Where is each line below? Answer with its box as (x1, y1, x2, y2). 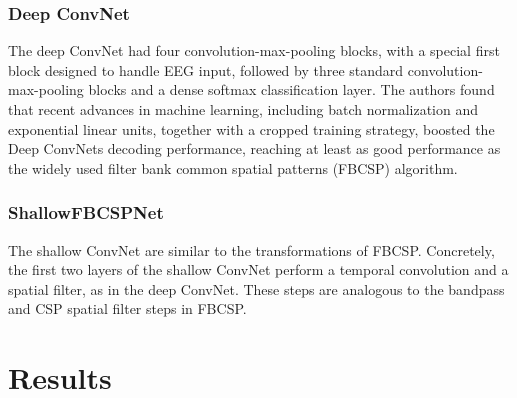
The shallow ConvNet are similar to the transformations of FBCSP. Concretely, (8, 239, 495, 260)
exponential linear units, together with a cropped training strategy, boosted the (8, 118, 495, 139)
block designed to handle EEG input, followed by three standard (8, 59, 404, 80)
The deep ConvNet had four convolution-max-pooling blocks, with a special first (8, 40, 500, 61)
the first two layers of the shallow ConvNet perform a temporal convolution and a (8, 259, 509, 280)
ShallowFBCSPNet (8, 200, 164, 225)
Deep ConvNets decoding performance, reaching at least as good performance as (8, 138, 501, 159)
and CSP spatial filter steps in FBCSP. (8, 298, 247, 319)
